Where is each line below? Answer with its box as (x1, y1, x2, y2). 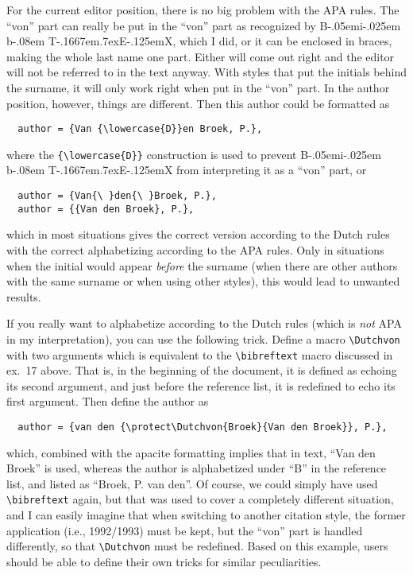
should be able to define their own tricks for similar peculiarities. (6, 553, 322, 569)
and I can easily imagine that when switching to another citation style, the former (6, 507, 406, 523)
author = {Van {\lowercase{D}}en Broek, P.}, (17, 123, 263, 135)
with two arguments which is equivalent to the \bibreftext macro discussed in (6, 346, 393, 363)
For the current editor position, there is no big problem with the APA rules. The (6, 2, 399, 17)
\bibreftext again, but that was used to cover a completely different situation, (6, 491, 394, 507)
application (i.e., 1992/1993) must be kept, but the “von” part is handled (6, 522, 363, 538)
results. (6, 288, 41, 305)
